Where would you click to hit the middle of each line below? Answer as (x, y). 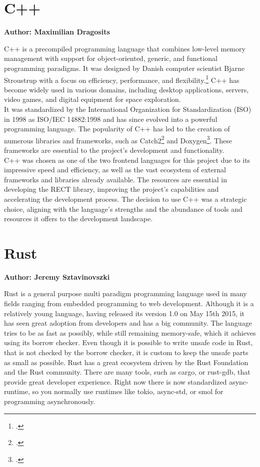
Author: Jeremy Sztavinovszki (57, 276)
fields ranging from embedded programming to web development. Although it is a (129, 303)
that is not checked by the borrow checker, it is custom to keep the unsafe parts (126, 352)
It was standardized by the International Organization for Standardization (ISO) (128, 109)
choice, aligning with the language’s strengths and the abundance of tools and (123, 209)
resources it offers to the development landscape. (78, 219)
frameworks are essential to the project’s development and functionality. (114, 150)
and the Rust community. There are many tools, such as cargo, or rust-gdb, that (127, 372)
